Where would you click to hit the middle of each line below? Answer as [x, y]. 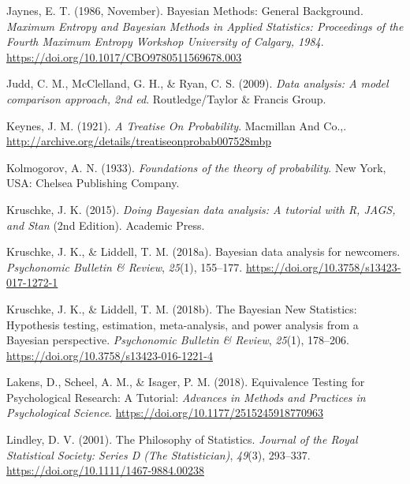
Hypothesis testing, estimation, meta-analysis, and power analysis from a [183, 324]
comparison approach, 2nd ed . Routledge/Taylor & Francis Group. [166, 98]
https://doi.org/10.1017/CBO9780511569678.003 [124, 56]
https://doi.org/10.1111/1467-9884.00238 [105, 470]
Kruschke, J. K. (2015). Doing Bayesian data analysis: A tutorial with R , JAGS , [201, 209]
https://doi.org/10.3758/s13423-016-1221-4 [110, 355]
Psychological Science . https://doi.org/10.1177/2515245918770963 [165, 413]
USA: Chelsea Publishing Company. [93, 183]
